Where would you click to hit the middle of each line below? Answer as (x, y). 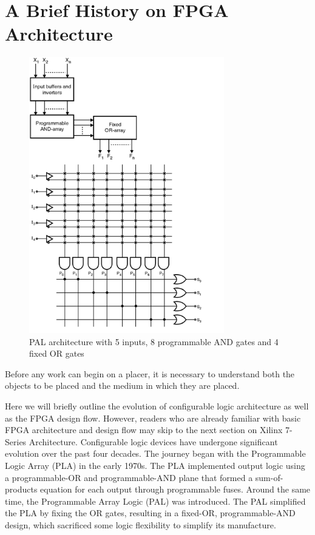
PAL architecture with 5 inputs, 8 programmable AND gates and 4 (154, 341)
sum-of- (269, 477)
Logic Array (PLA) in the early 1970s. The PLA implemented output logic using (155, 465)
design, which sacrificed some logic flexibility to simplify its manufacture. (141, 524)
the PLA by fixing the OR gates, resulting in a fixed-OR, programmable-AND (150, 513)
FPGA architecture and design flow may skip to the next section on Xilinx (144, 430)
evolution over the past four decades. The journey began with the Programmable (155, 453)
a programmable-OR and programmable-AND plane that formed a (129, 477)
